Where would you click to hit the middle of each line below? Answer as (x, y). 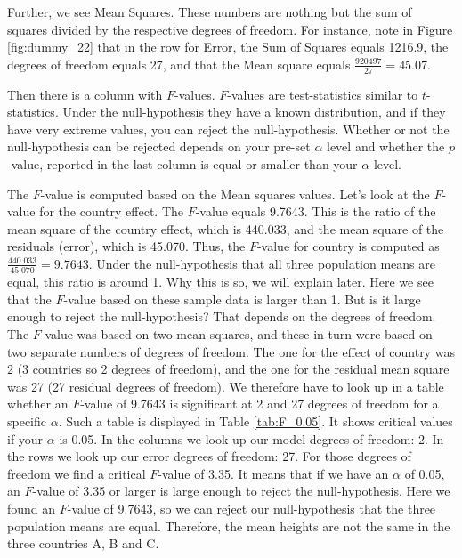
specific (27, 421)
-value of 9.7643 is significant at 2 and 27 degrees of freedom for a (259, 404)
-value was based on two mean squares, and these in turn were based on (236, 334)
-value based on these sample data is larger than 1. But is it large (242, 299)
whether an (38, 404)
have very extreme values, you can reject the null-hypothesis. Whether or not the (228, 129)
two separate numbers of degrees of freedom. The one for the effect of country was (231, 351)
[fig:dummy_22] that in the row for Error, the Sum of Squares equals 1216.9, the (228, 47)
